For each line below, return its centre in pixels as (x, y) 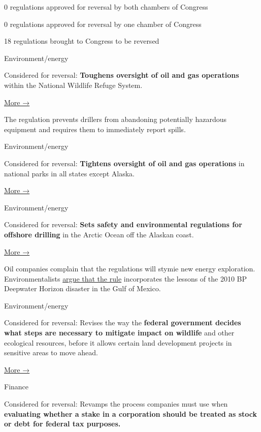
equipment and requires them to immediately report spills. (95, 129)
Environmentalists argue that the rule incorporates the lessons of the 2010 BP (126, 278)
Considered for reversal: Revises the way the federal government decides (123, 322)
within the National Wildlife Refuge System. (73, 85)
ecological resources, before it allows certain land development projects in (118, 342)
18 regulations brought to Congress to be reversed (82, 41)
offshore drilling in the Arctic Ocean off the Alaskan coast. (99, 234)
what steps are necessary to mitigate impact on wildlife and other (119, 333)
